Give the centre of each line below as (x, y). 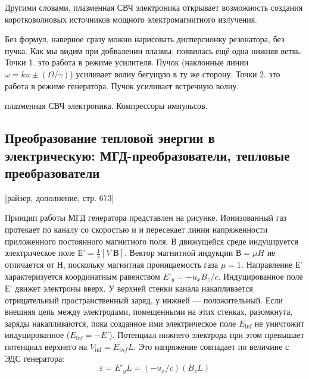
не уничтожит (280, 323)
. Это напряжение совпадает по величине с (211, 346)
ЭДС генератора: (35, 358)
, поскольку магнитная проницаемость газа (141, 264)
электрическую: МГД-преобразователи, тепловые (147, 155)
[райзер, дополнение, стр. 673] (60, 197)
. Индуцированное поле (260, 276)
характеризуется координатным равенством (82, 276)
